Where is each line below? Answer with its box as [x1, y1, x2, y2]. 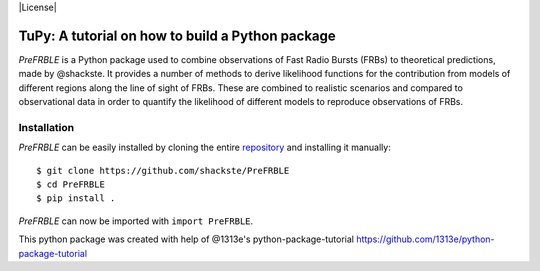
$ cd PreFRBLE [36, 179, 105, 190]
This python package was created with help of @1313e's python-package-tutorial [18, 233, 355, 245]
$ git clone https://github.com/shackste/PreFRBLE [36, 165, 290, 176]
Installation [18, 120, 75, 134]
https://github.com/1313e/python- [356, 233, 495, 245]
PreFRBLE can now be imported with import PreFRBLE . [18, 215, 254, 227]
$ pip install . [36, 193, 116, 204]
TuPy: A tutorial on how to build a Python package [18, 27, 337, 44]
